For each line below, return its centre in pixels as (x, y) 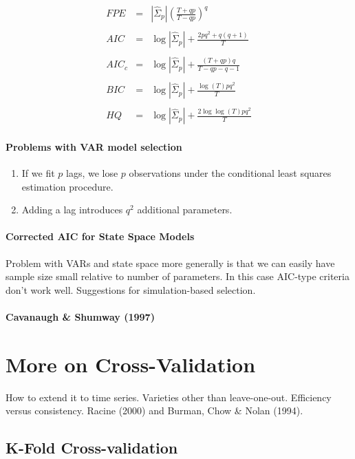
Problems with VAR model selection (94, 146)
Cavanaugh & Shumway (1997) (80, 317)
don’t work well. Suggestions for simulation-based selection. (131, 289)
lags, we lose (92, 173)
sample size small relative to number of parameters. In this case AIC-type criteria (177, 276)
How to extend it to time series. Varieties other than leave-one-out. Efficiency (169, 397)
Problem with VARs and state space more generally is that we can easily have (170, 263)
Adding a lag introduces (72, 210)
